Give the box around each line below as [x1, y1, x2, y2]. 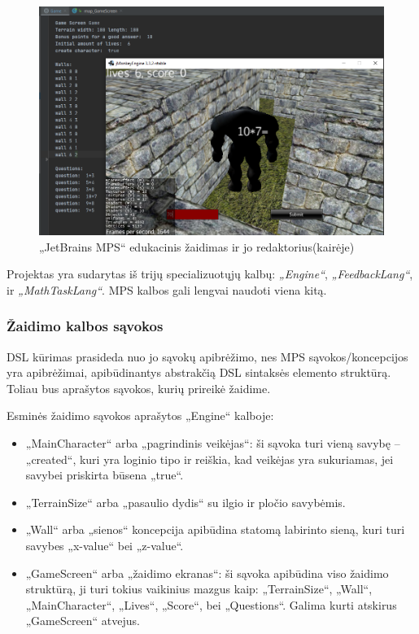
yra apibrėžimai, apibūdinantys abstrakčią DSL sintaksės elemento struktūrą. [7, 364, 391, 381]
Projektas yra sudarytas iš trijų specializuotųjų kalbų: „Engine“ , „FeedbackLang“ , [7, 265, 413, 282]
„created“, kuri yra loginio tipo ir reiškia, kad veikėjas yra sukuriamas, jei [25, 450, 394, 467]
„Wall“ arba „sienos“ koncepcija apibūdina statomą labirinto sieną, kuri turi [25, 521, 405, 538]
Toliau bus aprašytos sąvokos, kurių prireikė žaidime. [7, 379, 271, 396]
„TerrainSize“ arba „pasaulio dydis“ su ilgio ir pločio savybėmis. [25, 493, 346, 510]
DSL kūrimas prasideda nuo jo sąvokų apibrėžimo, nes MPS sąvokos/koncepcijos [7, 348, 408, 365]
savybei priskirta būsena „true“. [25, 466, 184, 483]
